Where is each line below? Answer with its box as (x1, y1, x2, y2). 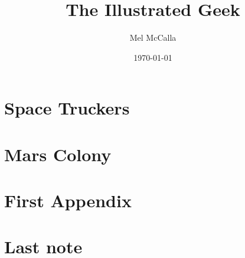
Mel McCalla (129, 31, 177, 44)
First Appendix (4, 188, 132, 213)
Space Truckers (4, 96, 130, 120)
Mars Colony (4, 142, 112, 166)
